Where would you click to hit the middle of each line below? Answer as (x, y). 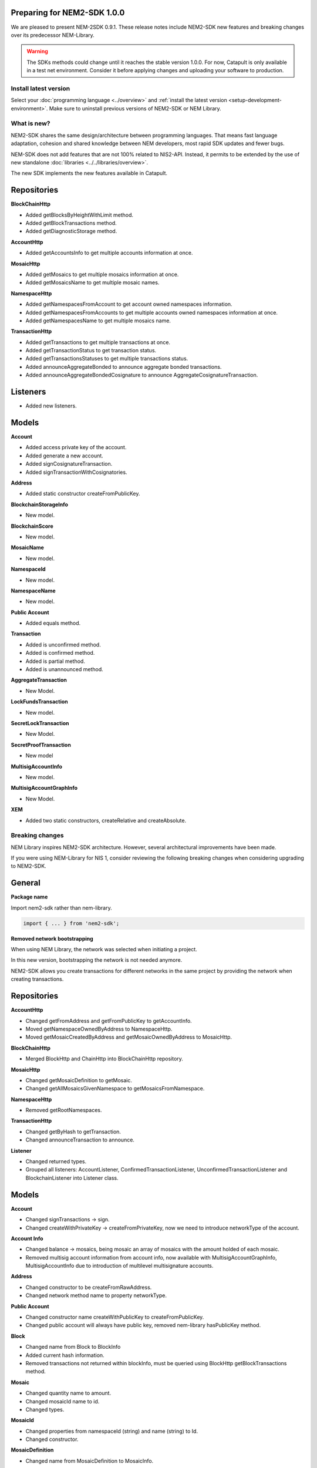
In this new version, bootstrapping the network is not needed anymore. (97, 960)
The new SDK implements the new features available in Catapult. (89, 173)
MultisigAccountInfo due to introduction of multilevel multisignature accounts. (119, 1266)
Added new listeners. (51, 406)
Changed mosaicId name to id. (63, 1401)
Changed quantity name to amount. (68, 1393)
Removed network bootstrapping (52, 938)
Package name (29, 897)
